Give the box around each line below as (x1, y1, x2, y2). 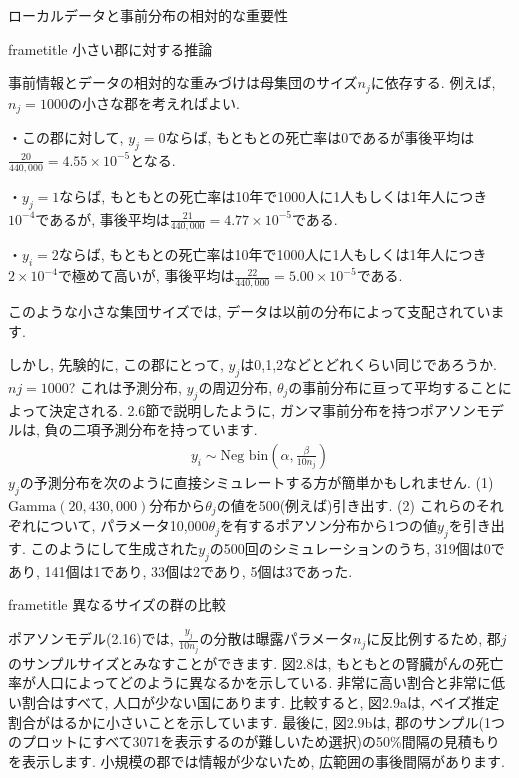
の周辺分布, (198, 376, 273, 397)
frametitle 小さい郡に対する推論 (8, 38, 213, 59)
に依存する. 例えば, (370, 72, 496, 93)
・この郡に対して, (8, 127, 124, 148)
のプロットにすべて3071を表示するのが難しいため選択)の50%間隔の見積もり (8, 731, 500, 752)
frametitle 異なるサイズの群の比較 (8, 594, 226, 615)
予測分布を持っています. (100, 419, 258, 440)
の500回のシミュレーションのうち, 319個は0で (209, 538, 505, 559)
